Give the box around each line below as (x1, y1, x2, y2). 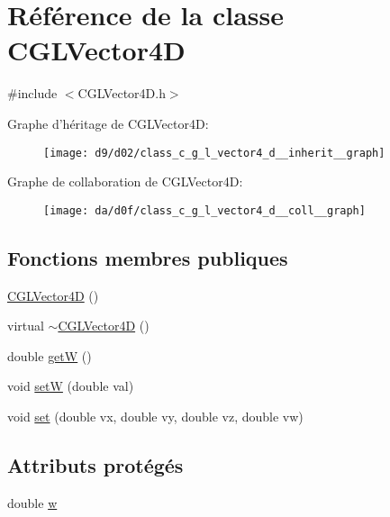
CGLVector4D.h (77, 84, 166, 103)
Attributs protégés (7, 450, 184, 478)
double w (7, 493, 58, 512)
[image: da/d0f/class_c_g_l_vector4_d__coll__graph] (43, 204, 366, 217)
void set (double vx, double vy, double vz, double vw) (7, 406, 304, 425)
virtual (7, 316, 44, 335)
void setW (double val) (7, 376, 134, 395)
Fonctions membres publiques (7, 243, 288, 271)
